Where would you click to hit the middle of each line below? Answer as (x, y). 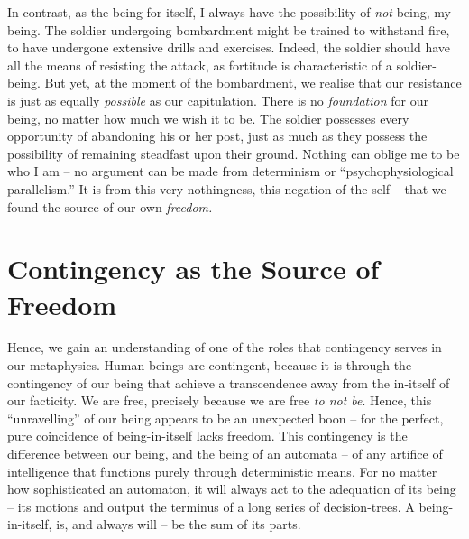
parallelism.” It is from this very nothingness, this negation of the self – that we (227, 188)
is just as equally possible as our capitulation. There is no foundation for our (218, 100)
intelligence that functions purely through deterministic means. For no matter (222, 471)
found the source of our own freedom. (110, 206)
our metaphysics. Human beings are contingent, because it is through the (210, 365)
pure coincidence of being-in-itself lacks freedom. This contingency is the (207, 436)
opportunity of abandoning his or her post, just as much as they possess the (217, 136)
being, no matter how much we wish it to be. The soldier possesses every (208, 118)
